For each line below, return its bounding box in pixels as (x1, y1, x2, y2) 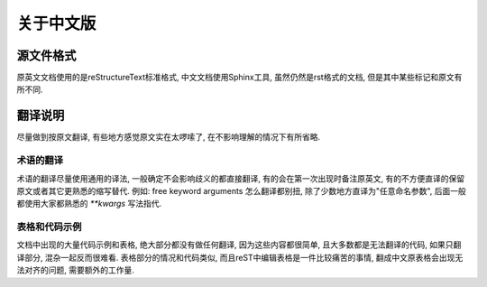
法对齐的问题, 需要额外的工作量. (16, 264, 135, 275)
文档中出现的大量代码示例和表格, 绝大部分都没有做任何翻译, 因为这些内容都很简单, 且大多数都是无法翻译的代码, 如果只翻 (16, 239, 462, 250)
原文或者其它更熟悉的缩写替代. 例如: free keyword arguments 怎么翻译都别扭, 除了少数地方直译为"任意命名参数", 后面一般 (16, 185, 466, 196)
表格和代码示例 (16, 221, 82, 234)
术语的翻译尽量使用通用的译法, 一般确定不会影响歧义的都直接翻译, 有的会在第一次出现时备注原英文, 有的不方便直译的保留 (16, 172, 464, 184)
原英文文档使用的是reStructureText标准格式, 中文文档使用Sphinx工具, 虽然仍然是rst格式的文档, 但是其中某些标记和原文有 (16, 72, 463, 83)
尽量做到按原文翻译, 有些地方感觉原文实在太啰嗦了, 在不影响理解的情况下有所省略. (16, 132, 320, 143)
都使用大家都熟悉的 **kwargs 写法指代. (16, 199, 162, 209)
